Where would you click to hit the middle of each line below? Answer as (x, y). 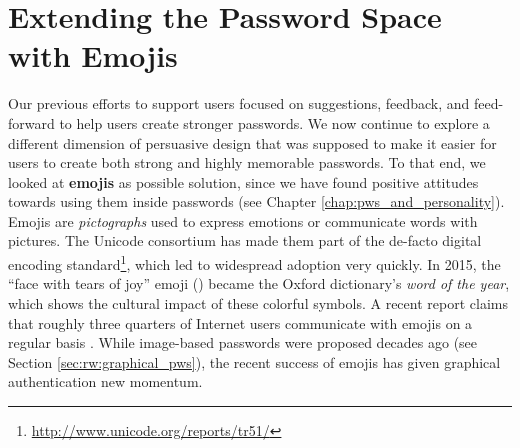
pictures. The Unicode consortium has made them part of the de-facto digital (245, 240)
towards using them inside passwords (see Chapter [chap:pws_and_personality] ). (256, 201)
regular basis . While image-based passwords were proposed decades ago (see (243, 342)
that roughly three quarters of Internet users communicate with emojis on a (240, 322)
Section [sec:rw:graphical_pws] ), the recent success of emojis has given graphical (254, 361)
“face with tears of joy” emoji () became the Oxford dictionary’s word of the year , (259, 283)
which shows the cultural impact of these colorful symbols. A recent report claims (258, 302)
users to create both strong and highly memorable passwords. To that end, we (247, 162)
